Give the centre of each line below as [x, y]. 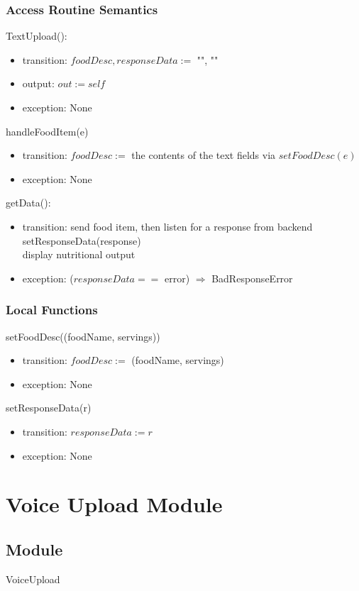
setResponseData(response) [82, 240]
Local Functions [52, 310]
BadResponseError [252, 278]
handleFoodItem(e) [47, 131]
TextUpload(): [37, 36]
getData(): [28, 203]
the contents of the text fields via [204, 155]
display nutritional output [79, 254]
